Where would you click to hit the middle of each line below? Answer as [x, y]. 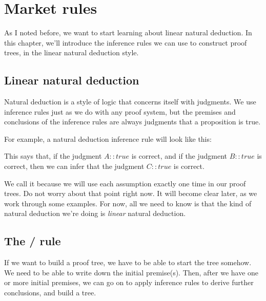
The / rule [33, 241]
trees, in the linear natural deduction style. [71, 52]
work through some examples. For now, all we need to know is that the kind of [128, 203]
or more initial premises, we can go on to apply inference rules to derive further [129, 282]
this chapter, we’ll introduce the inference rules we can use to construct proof [126, 42]
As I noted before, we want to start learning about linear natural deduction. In [128, 33]
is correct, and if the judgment [179, 156]
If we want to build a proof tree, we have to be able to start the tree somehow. [128, 262]
